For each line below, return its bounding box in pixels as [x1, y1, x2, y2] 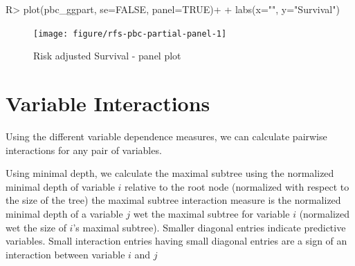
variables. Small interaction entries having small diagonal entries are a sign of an [6, 234, 347, 248]
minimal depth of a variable [6, 206, 123, 220]
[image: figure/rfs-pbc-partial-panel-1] [33, 28, 227, 39]
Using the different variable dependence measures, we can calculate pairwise [6, 129, 327, 143]
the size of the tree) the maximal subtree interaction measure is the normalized [6, 193, 341, 207]
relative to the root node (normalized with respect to [125, 179, 349, 193]
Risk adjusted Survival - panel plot [33, 48, 181, 63]
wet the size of [6, 220, 66, 234]
